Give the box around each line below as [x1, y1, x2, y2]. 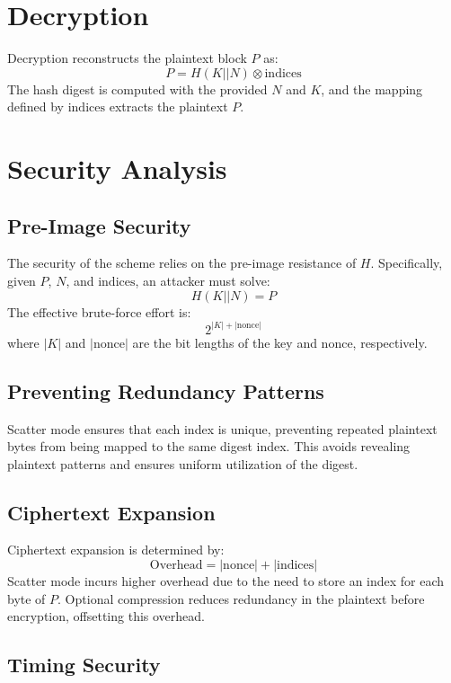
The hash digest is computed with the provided [7, 79, 268, 98]
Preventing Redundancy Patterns [7, 377, 324, 404]
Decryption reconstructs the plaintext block [7, 49, 247, 67]
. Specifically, [370, 253, 443, 272]
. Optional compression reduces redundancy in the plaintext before [57, 589, 425, 608]
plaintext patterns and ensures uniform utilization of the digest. [7, 454, 358, 473]
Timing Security [7, 651, 161, 679]
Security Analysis [7, 150, 227, 187]
